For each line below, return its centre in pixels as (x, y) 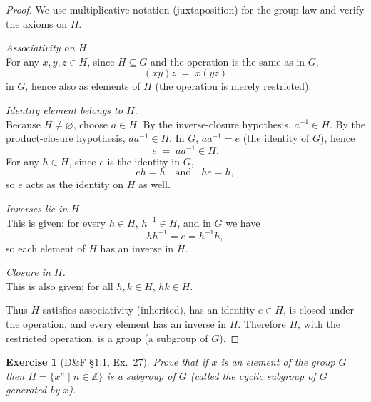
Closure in (28, 272)
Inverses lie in (37, 208)
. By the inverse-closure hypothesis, (214, 124)
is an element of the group (278, 362)
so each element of (46, 248)
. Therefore (262, 324)
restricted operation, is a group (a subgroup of (107, 337)
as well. (154, 184)
